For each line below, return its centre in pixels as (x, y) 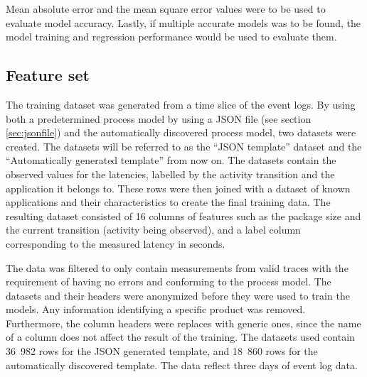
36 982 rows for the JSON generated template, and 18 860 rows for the (162, 351)
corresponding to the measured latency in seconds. (116, 243)
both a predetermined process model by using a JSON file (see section (159, 118)
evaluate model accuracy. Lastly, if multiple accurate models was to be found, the (183, 22)
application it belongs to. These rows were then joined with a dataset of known (178, 188)
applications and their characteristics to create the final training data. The (168, 202)
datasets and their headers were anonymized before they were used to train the (178, 295)
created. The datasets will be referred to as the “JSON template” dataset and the (184, 146)
